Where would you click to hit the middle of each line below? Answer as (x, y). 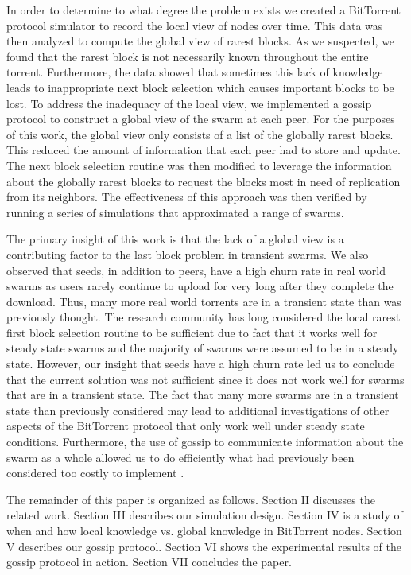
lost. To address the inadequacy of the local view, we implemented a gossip (189, 103)
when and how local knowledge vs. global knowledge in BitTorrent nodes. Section (204, 530)
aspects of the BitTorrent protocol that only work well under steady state (186, 426)
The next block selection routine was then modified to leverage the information (199, 165)
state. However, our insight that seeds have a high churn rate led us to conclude (201, 364)
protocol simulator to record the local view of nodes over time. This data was (195, 25)
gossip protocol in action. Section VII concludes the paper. (149, 562)
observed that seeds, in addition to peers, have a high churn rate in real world (196, 270)
